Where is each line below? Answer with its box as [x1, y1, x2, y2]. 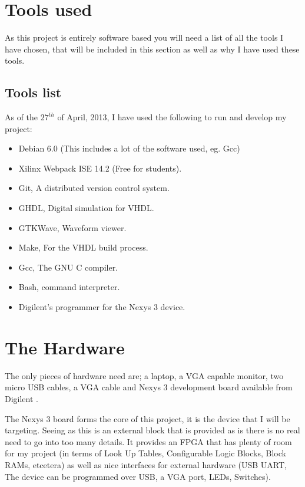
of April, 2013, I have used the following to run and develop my [57, 111, 287, 123]
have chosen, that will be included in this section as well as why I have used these [5, 42, 300, 55]
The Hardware [5, 335, 125, 359]
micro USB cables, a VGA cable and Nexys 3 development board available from [5, 381, 293, 393]
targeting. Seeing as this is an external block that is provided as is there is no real [5, 424, 300, 436]
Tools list [5, 83, 62, 101]
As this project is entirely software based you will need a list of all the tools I [5, 31, 284, 44]
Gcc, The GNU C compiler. [18, 261, 118, 273]
